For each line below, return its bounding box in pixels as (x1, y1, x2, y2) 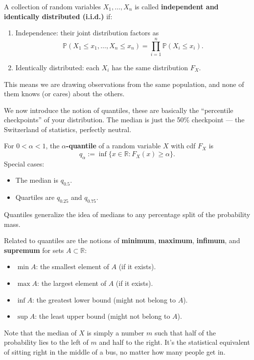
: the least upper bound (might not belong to (35, 311, 170, 321)
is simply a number (87, 327, 144, 337)
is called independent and (135, 1, 219, 11)
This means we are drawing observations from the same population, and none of (4, 79, 244, 89)
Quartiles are (15, 192, 55, 202)
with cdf (171, 140, 196, 151)
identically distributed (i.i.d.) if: (4, 11, 113, 21)
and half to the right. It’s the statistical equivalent (99, 337, 250, 347)
